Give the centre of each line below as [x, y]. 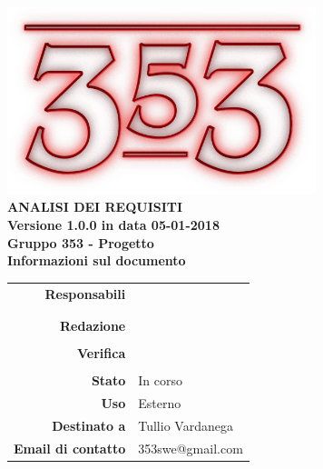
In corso [160, 380]
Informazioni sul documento [97, 260]
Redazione [93, 325]
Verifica [102, 352]
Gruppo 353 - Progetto [81, 242]
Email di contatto [70, 448]
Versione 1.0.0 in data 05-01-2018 [113, 224]
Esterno [160, 402]
